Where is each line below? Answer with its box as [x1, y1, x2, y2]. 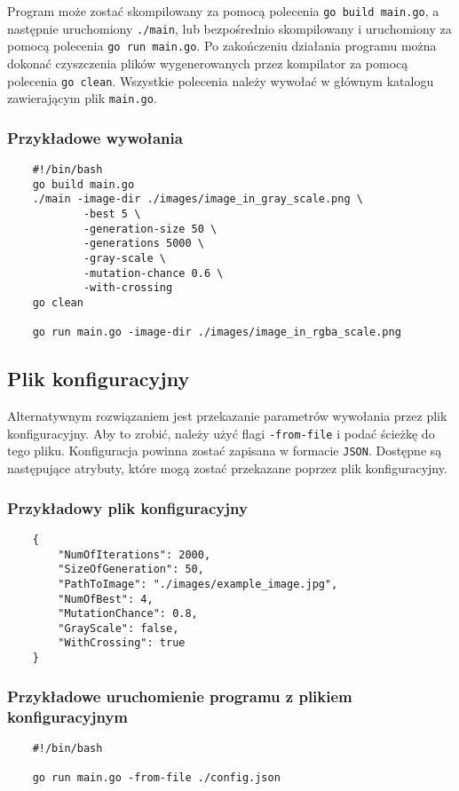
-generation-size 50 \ [83, 222, 218, 235]
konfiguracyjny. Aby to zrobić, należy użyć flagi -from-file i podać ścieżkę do [7, 423, 435, 442]
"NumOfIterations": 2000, [58, 548, 211, 561]
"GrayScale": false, [58, 621, 179, 635]
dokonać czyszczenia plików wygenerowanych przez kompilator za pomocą [7, 53, 408, 72]
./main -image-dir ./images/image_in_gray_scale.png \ [32, 193, 363, 206]
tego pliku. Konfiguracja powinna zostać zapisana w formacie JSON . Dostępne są [7, 441, 442, 460]
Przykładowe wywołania [7, 126, 183, 148]
